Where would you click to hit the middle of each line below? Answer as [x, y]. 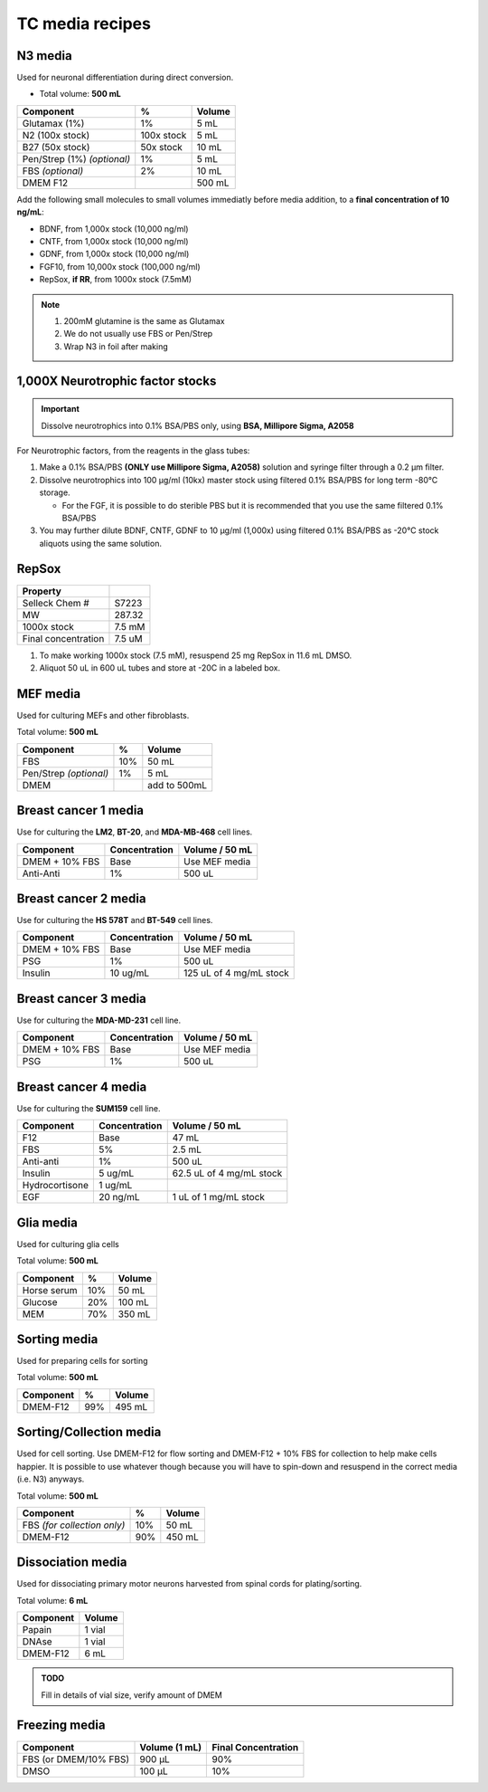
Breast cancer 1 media [80, 810]
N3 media [44, 56]
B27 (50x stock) [56, 147]
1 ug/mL [115, 1186]
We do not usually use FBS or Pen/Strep [138, 334]
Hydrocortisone [56, 1186]
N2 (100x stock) [56, 135]
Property [42, 591]
